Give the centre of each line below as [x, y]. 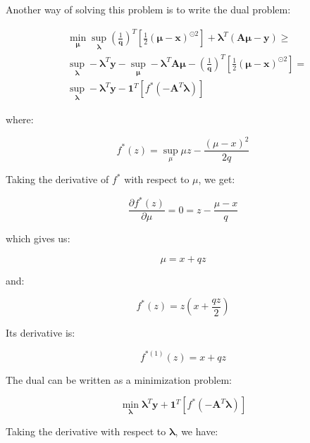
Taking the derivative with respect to [86, 431]
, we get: [217, 179]
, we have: [197, 431]
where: [20, 119]
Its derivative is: [41, 333]
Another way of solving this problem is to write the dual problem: [148, 9]
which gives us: [38, 238]
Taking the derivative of [57, 179]
